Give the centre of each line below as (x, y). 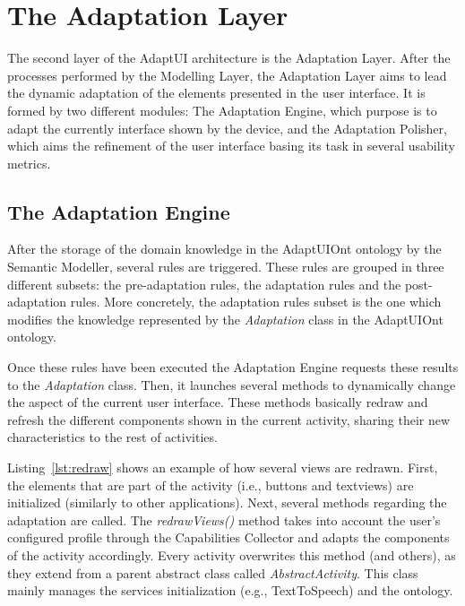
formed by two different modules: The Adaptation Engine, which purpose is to (222, 110)
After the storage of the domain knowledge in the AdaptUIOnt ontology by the (224, 249)
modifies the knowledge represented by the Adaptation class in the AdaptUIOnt (225, 319)
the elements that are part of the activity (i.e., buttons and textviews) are (211, 485)
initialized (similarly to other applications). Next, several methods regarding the (227, 502)
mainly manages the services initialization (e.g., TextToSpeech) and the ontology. (230, 590)
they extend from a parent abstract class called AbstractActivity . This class (213, 572)
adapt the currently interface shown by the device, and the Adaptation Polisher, (227, 128)
